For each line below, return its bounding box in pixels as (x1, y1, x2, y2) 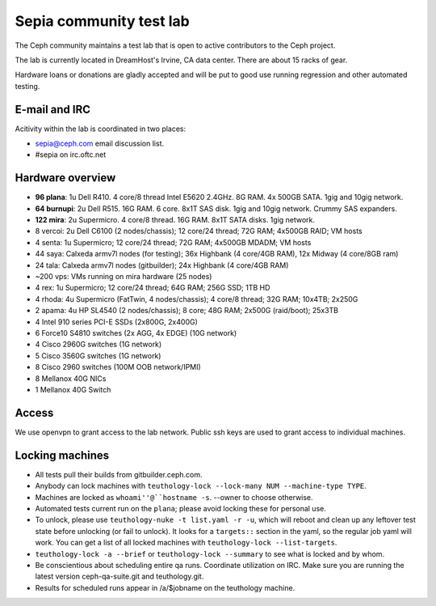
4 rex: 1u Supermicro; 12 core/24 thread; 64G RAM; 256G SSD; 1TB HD (35, 283, 270, 293)
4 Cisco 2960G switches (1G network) (35, 340, 162, 350)
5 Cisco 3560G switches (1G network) (35, 350, 161, 360)
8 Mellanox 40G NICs (35, 373, 107, 384)
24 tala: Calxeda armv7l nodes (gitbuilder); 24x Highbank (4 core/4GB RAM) (35, 260, 289, 270)
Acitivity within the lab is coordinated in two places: (15, 124, 187, 133)
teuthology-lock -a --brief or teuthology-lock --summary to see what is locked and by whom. (35, 549, 385, 558)
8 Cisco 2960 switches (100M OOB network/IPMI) (35, 362, 201, 372)
